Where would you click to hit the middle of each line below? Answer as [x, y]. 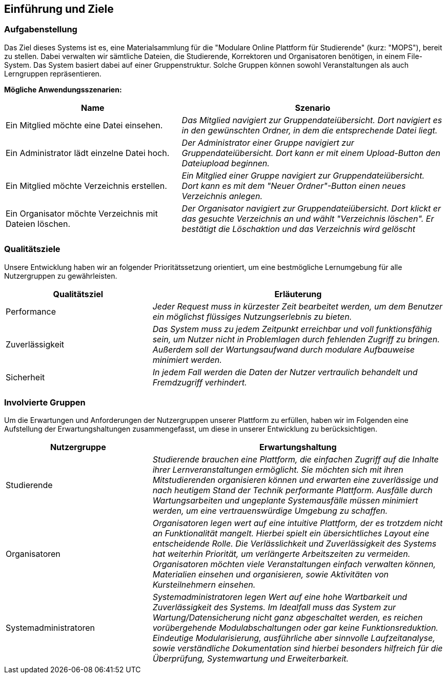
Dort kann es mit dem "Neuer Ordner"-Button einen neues [294, 186]
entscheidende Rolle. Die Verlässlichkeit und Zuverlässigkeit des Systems [294, 544]
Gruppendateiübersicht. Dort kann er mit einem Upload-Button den [311, 153]
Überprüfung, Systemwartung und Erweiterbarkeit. [251, 659]
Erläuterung [298, 294]
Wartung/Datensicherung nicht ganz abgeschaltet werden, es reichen [288, 618]
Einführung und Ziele [59, 9]
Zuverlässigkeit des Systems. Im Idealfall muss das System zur [274, 607]
